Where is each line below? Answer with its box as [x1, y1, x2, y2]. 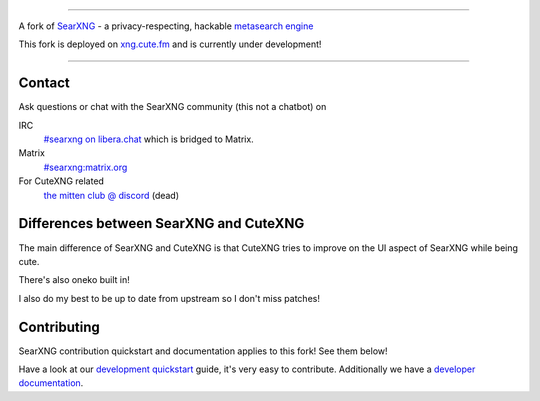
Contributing [18, 318, 100, 335]
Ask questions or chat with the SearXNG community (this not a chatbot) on [18, 101, 327, 113]
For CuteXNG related [18, 175, 105, 187]
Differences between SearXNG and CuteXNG [18, 215, 305, 232]
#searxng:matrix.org [43, 161, 128, 173]
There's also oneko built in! [18, 274, 130, 286]
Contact [18, 75, 70, 92]
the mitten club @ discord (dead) [43, 189, 180, 201]
